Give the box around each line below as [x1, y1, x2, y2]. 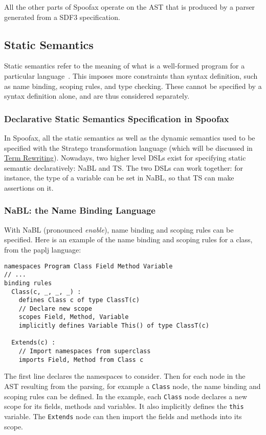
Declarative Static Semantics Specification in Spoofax [4, 112, 229, 125]
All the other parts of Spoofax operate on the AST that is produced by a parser [4, 2, 255, 12]
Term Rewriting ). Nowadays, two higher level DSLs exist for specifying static [4, 152, 246, 163]
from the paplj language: [4, 244, 81, 255]
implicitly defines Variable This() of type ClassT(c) [18, 322, 209, 330]
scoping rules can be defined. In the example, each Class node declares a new [4, 391, 248, 401]
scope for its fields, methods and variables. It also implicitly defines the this [4, 401, 244, 411]
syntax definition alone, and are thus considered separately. [4, 90, 190, 101]
